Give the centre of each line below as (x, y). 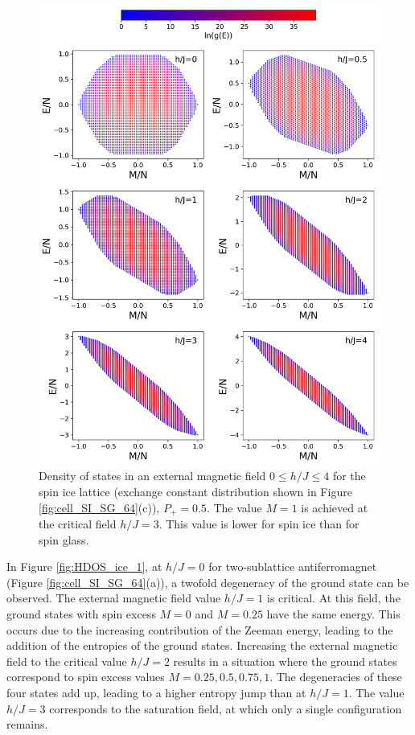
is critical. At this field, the (333, 598)
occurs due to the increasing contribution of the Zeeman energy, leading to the (200, 629)
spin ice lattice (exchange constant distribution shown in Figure (195, 491)
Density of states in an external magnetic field (152, 476)
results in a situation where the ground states (285, 661)
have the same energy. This (333, 613)
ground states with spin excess (81, 613)
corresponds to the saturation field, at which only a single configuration (226, 708)
